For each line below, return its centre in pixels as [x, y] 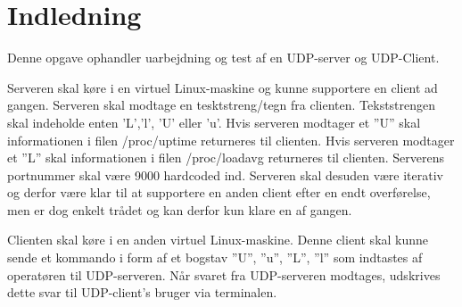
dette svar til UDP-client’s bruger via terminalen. [142, 292]
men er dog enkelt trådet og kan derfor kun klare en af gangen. [180, 209]
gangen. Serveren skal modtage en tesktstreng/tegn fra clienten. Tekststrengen [222, 105]
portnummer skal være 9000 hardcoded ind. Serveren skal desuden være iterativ [226, 174]
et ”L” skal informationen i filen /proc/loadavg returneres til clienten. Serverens [226, 158]
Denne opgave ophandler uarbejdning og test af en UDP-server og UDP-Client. [223, 58]
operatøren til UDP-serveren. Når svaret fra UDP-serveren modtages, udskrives [224, 274]
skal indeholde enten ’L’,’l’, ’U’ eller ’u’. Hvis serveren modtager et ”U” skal [214, 122]
